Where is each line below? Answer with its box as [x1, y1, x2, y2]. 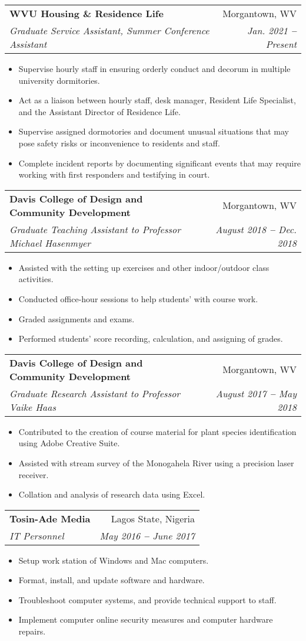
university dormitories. [18, 74, 100, 86]
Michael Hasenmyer [9, 236, 91, 250]
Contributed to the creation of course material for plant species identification [18, 425, 297, 437]
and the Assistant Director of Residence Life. [18, 105, 181, 117]
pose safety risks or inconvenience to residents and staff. [18, 136, 220, 149]
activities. [18, 273, 54, 285]
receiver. [18, 468, 49, 480]
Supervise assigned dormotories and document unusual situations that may [18, 125, 289, 138]
